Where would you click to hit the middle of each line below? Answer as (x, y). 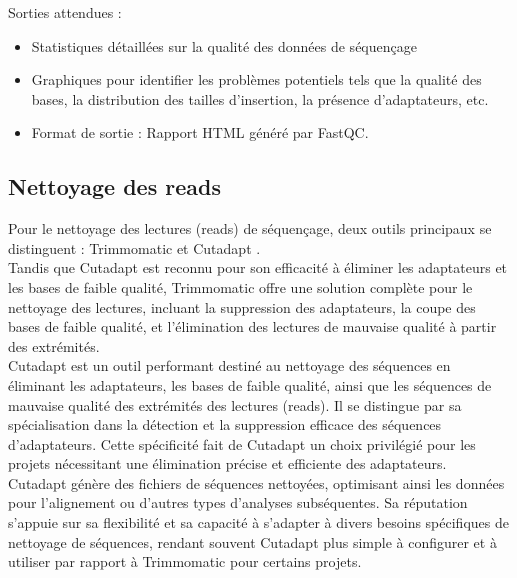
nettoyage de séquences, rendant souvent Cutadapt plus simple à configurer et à (252, 541)
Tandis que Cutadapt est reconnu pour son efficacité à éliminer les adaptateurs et (258, 267)
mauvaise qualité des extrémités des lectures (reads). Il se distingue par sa (235, 404)
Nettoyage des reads (114, 186)
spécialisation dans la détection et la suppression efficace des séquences (225, 424)
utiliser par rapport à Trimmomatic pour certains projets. (185, 561)
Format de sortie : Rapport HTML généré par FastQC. (200, 132)
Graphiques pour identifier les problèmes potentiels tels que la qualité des (256, 79)
